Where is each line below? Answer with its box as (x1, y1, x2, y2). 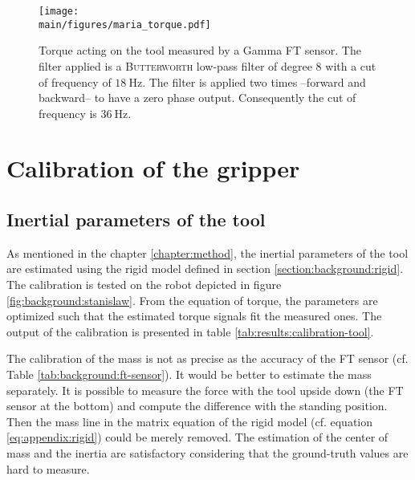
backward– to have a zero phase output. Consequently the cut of (39, 89, 356, 106)
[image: (39, 6, 79, 17)
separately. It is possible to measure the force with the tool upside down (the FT (6, 381, 404, 398)
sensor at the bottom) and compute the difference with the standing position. (6, 397, 388, 414)
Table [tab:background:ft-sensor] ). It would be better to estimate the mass (6, 366, 372, 383)
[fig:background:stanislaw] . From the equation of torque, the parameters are (6, 291, 378, 308)
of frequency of (39, 73, 112, 90)
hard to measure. (6, 460, 90, 477)
